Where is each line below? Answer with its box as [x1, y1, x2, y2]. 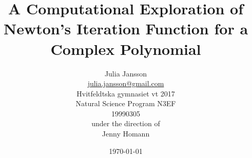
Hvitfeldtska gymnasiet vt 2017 [76, 88, 175, 98]
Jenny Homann [102, 128, 150, 139]
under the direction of [91, 118, 160, 129]
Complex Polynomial [50, 38, 201, 59]
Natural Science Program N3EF [75, 98, 176, 109]
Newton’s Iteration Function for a [3, 18, 248, 39]
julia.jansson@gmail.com [87, 78, 164, 89]
